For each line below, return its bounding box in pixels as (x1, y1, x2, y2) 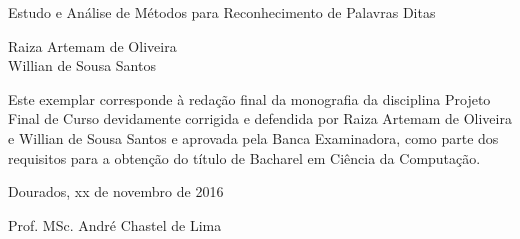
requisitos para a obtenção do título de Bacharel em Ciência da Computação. (8, 147, 481, 168)
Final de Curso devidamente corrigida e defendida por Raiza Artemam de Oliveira (8, 108, 512, 129)
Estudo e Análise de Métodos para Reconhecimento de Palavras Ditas (8, 2, 436, 22)
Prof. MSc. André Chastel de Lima (8, 214, 222, 235)
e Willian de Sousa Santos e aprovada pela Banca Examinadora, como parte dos (8, 127, 499, 148)
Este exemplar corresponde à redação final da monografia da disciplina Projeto (8, 88, 491, 109)
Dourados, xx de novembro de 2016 (8, 181, 224, 202)
